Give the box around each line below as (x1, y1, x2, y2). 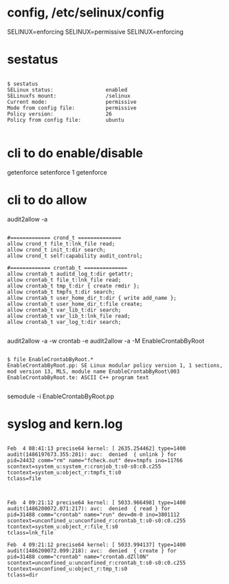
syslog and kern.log (7, 416, 123, 431)
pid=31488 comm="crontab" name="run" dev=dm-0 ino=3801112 (7, 511, 180, 518)
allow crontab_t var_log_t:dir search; (7, 318, 122, 325)
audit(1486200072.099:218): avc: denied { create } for (7, 547, 177, 554)
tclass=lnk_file (7, 529, 54, 536)
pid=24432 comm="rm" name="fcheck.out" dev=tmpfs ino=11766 (7, 457, 184, 464)
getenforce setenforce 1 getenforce (7, 168, 108, 176)
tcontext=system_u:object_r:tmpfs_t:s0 (7, 469, 122, 476)
